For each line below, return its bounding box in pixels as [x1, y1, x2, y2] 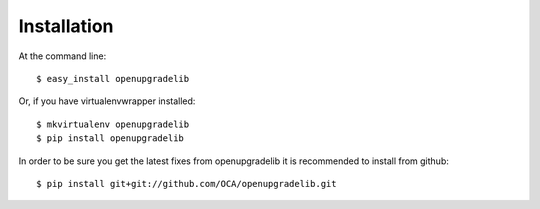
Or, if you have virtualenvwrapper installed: [18, 95, 196, 107]
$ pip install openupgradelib [36, 133, 185, 144]
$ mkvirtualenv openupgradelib [36, 118, 190, 130]
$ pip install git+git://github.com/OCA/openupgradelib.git [36, 178, 337, 189]
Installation [18, 15, 114, 37]
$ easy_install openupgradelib [36, 73, 190, 84]
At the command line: [18, 50, 107, 62]
